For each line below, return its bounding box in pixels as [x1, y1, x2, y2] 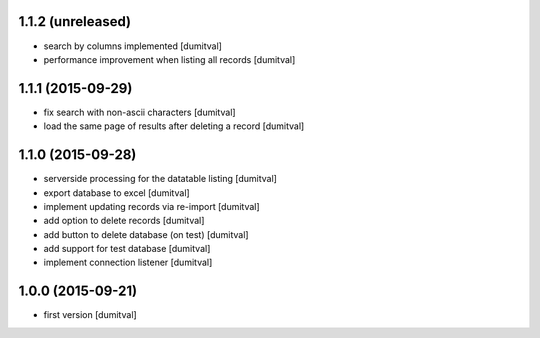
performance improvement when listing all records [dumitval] [43, 53, 296, 65]
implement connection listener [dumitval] [43, 256, 213, 269]
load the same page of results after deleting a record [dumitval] [43, 120, 305, 132]
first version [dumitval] [43, 309, 137, 321]
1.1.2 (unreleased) [18, 13, 132, 30]
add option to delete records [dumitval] [43, 215, 205, 227]
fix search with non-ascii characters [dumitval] [43, 106, 236, 118]
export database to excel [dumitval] [43, 186, 190, 199]
